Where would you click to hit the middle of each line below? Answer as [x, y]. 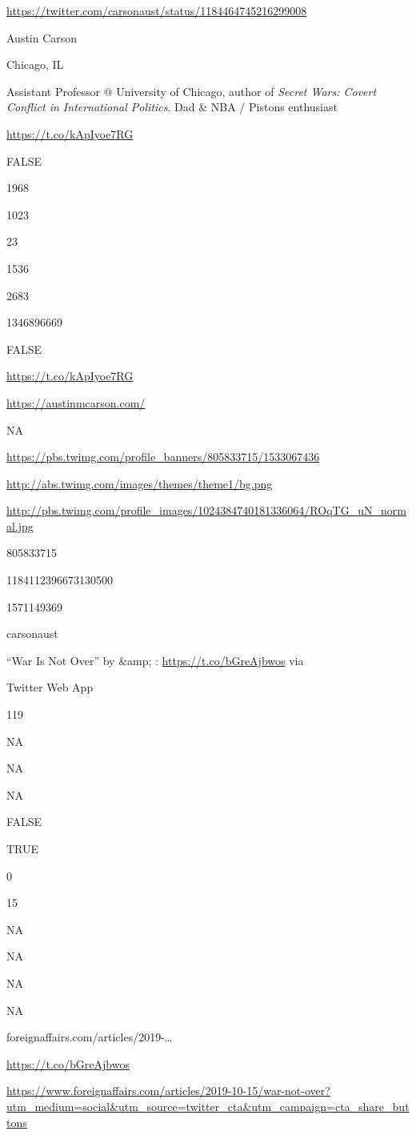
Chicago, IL [35, 64]
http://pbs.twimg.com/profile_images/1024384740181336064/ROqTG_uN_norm [206, 510]
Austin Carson [42, 37]
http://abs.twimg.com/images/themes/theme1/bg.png [140, 483]
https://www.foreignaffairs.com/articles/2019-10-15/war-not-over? [168, 1091]
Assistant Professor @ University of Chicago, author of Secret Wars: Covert [192, 91]
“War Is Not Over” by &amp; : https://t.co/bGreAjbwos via [155, 660]
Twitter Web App [50, 687]
